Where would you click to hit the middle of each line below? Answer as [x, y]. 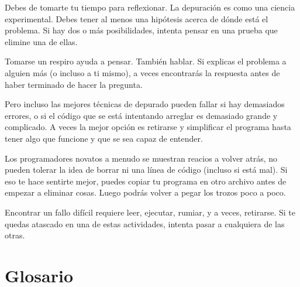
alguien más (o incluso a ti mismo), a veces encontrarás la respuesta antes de [142, 72]
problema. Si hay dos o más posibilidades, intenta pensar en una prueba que [141, 30]
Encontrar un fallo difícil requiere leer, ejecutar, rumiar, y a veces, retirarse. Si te [150, 212]
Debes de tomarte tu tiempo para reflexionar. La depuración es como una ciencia [150, 7]
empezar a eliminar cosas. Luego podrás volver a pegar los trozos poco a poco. [145, 192]
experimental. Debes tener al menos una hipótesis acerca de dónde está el [137, 18]
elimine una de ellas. [41, 41]
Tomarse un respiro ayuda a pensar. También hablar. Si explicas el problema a [146, 61]
